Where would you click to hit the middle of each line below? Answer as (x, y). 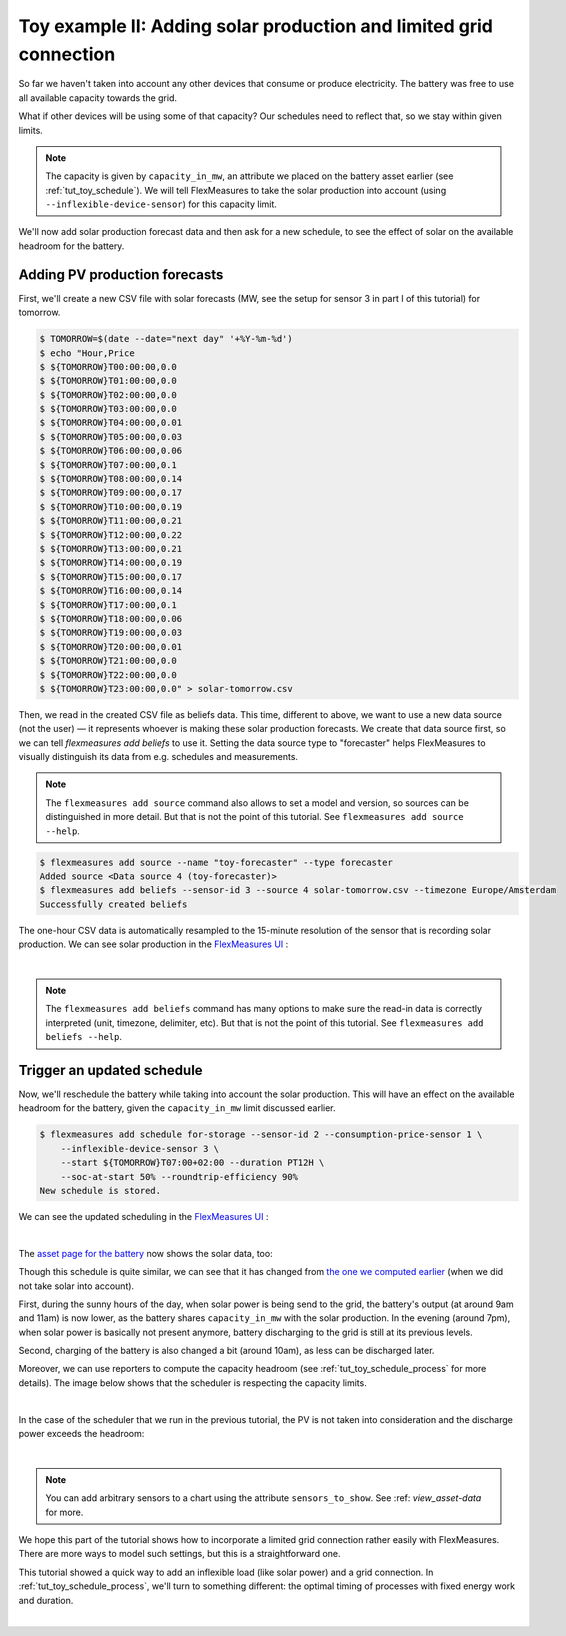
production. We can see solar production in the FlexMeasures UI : (153, 944)
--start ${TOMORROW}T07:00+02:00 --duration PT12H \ (192, 1163)
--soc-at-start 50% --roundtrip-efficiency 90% (179, 1176)
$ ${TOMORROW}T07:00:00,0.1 (108, 464)
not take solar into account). (76, 1286)
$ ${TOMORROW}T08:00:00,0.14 (111, 479)
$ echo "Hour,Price (87, 353)
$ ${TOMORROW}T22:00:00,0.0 (108, 674)
